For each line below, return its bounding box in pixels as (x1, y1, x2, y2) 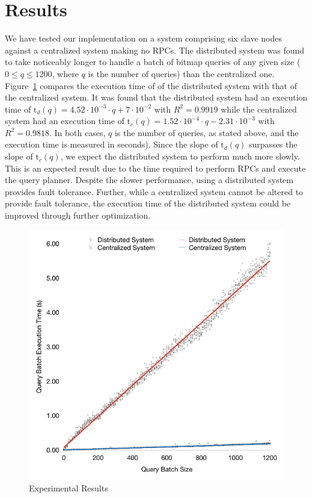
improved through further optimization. (5, 209, 151, 222)
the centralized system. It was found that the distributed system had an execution (5, 91, 308, 104)
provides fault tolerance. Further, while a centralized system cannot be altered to (5, 185, 304, 198)
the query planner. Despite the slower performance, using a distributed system (5, 173, 294, 186)
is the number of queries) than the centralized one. (88, 67, 275, 79)
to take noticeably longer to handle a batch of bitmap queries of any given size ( (5, 55, 301, 68)
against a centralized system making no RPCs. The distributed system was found (5, 43, 305, 56)
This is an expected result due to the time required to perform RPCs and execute (5, 161, 306, 174)
